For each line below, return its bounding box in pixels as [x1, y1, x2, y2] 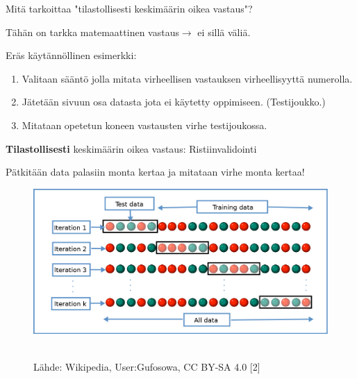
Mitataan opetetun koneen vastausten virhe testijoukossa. [22, 117, 267, 132]
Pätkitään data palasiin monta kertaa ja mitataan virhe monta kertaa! [6, 165, 305, 179]
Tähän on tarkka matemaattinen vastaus [6, 24, 179, 39]
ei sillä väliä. [197, 24, 251, 39]
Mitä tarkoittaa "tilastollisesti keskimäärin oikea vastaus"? [6, 1, 253, 15]
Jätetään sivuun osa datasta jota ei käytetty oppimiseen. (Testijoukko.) [22, 94, 326, 109]
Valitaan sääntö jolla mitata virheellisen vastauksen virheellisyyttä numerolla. [22, 71, 353, 85]
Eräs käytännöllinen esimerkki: [6, 48, 137, 62]
